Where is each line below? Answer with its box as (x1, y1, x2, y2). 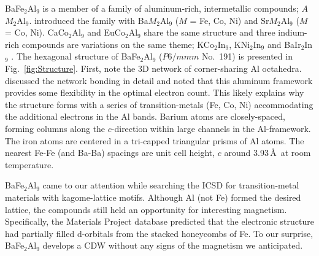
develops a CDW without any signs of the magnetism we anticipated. (42, 239, 303, 252)
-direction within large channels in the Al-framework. (111, 122, 311, 134)
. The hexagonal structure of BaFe (11, 50, 140, 63)
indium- (278, 26, 307, 39)
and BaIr (267, 37, 301, 50)
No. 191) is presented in (201, 50, 293, 63)
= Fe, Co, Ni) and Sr (190, 14, 269, 26)
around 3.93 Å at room (224, 146, 311, 159)
